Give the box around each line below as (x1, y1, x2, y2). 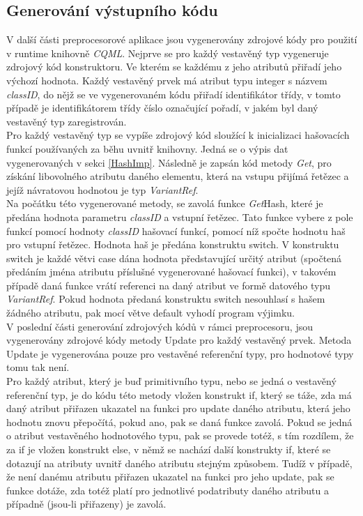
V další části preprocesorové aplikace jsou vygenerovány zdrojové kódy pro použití (6, 32, 357, 47)
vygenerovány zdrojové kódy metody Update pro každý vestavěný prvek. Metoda (6, 333, 352, 347)
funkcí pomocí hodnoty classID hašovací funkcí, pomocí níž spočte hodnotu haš (6, 223, 346, 238)
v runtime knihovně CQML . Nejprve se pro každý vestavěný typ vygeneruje (6, 45, 329, 60)
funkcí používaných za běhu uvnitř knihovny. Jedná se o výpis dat (6, 141, 288, 155)
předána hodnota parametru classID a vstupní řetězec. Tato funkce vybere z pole (6, 209, 353, 224)
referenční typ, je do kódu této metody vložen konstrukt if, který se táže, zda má (6, 387, 352, 402)
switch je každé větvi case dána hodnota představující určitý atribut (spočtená (6, 250, 342, 265)
